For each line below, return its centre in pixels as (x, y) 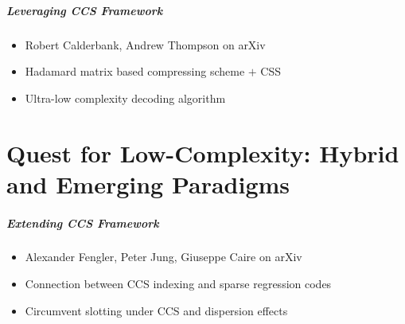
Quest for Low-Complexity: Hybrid (203, 152)
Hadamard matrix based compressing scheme (135, 71)
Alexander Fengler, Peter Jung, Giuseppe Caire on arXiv (164, 257)
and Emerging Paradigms (148, 183)
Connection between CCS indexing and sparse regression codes (178, 284)
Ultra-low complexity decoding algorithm (125, 98)
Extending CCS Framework (83, 223)
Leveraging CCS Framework (85, 10)
